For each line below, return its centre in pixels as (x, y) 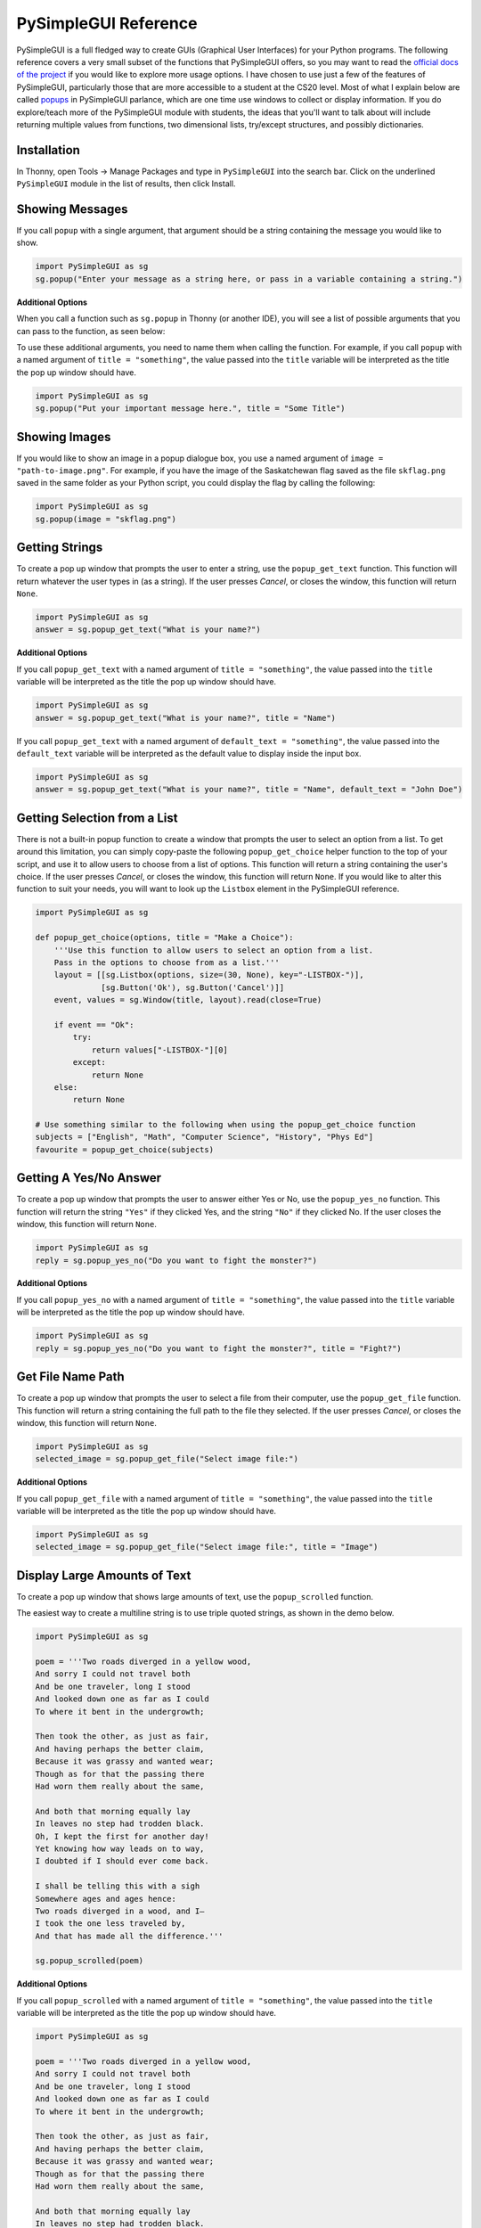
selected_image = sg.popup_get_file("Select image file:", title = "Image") (207, 1547)
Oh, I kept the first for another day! (122, 1836)
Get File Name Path (70, 1377)
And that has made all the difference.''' (129, 1936)
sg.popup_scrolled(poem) (90, 1961)
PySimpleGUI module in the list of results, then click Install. (126, 184)
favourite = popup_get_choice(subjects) (124, 1149)
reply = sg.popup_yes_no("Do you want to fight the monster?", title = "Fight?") (219, 1348)
